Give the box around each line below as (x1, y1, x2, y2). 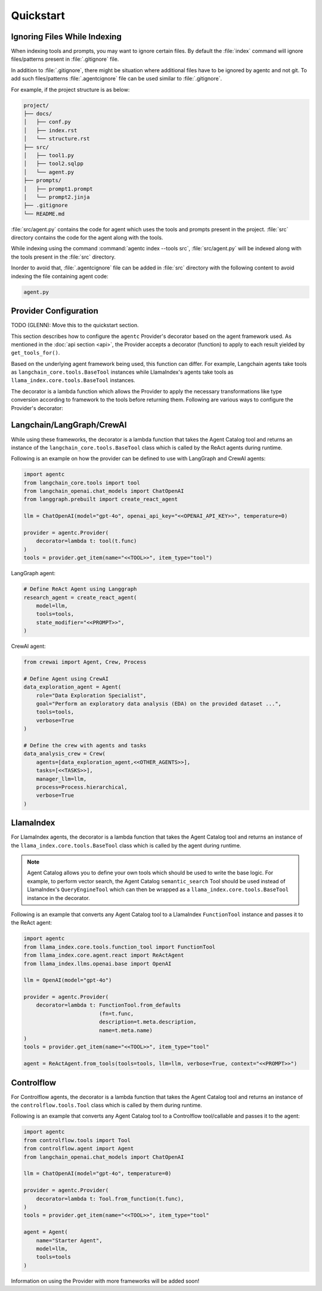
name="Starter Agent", (36, 1237, 103, 1244)
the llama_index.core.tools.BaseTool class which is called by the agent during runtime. (11, 842, 241, 849)
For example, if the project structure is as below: (11, 86, 130, 93)
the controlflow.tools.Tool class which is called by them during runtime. (11, 1101, 202, 1109)
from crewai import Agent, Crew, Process (23, 659, 147, 666)
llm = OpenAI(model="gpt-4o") (23, 977, 112, 983)
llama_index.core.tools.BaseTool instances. (11, 377, 135, 384)
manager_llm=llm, (36, 775, 87, 782)
